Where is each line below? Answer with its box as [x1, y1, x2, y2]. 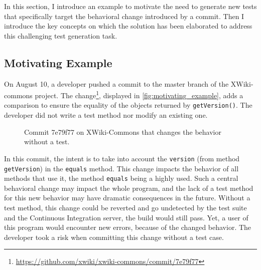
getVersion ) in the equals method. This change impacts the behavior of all [4, 163, 239, 173]
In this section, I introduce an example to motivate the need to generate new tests [4, 1, 257, 11]
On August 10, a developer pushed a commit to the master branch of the [4, 78, 229, 89]
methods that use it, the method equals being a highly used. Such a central [4, 173, 238, 183]
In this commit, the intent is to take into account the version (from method [4, 153, 240, 163]
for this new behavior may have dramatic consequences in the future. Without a [4, 192, 250, 203]
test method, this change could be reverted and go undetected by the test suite [4, 202, 247, 213]
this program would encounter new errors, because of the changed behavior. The [4, 222, 251, 232]
